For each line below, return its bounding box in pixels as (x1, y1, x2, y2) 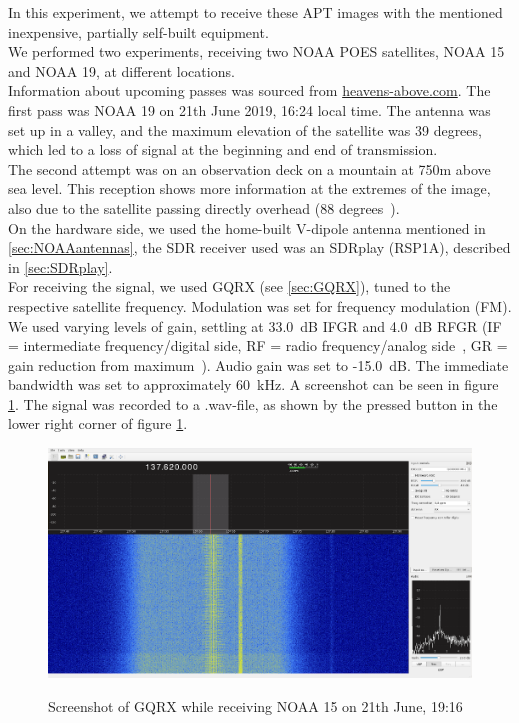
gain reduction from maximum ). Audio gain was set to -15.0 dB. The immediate (8, 354, 509, 375)
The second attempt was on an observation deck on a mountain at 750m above (8, 158, 491, 179)
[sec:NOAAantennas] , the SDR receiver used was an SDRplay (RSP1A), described (8, 237, 511, 258)
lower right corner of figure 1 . (8, 413, 188, 434)
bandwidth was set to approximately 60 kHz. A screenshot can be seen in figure (8, 374, 499, 395)
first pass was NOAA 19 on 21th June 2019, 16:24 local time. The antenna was (8, 99, 491, 120)
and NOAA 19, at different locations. (8, 60, 235, 81)
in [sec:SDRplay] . (8, 256, 113, 277)
